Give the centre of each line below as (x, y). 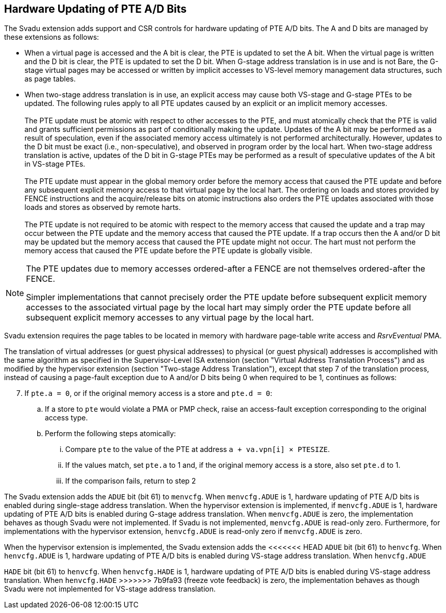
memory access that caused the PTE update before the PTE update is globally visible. (168, 251)
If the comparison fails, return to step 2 (131, 481)
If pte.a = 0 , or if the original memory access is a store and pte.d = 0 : (148, 393)
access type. (67, 418)
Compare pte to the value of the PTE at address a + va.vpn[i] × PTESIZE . (198, 449)
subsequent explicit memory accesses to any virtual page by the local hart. (170, 318)
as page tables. (50, 79)
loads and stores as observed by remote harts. (103, 207)
